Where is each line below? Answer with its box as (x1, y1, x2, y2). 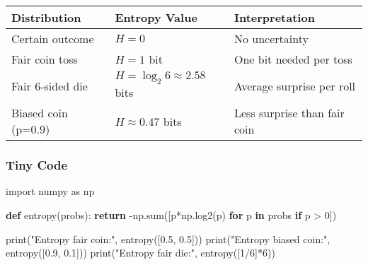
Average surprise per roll (234, 78, 356, 95)
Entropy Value (115, 9, 197, 25)
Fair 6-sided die (11, 78, 88, 95)
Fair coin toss (11, 51, 78, 67)
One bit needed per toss (234, 51, 352, 67)
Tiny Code (6, 156, 68, 174)
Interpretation (234, 9, 315, 25)
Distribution (11, 9, 81, 25)
